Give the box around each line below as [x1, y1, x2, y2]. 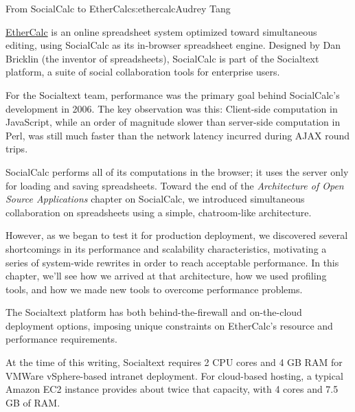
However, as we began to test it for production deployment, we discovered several [5, 228, 348, 242]
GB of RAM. [5, 395, 60, 409]
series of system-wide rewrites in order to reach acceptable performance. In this [5, 255, 339, 269]
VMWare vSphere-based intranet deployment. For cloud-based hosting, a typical [5, 368, 343, 382]
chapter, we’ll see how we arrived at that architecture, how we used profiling [5, 268, 327, 283]
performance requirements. [5, 332, 117, 346]
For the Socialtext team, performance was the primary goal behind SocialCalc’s [5, 87, 340, 102]
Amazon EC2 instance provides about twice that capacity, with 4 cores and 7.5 [5, 382, 339, 396]
